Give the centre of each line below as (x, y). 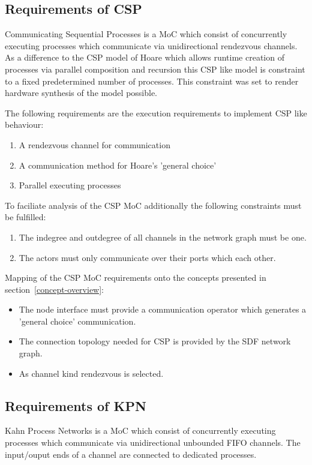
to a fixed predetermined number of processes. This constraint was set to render (152, 81)
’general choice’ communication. (77, 321)
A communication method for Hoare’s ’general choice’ (118, 165)
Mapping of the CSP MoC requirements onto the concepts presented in (136, 277)
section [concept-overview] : (55, 289)
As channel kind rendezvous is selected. (91, 373)
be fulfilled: (25, 217)
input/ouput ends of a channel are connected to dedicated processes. (131, 454)
